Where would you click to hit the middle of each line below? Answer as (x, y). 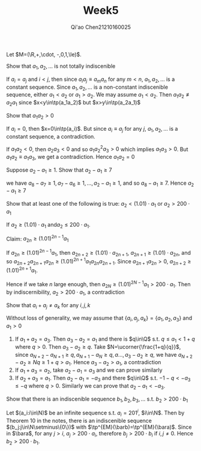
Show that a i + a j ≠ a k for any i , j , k (49, 306)
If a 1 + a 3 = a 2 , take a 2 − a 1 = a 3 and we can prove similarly (89, 371)
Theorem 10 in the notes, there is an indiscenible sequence (79, 420)
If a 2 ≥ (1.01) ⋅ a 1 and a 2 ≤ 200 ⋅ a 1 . (49, 225)
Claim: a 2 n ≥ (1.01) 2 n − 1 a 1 (37, 239)
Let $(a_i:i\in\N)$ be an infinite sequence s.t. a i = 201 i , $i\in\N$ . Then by (95, 413)
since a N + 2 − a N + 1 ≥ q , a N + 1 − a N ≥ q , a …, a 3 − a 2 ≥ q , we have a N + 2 (104, 355)
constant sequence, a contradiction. (51, 136)
